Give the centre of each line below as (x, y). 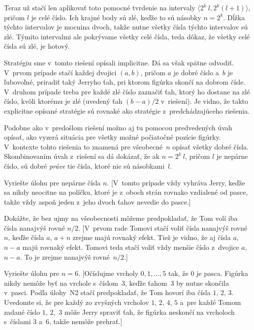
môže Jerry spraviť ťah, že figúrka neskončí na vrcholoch (149, 312)
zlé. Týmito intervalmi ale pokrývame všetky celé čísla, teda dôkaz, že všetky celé (127, 36)
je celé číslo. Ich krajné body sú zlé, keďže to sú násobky (116, 17)
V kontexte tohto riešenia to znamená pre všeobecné (83, 146)
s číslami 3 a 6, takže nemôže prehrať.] (63, 321)
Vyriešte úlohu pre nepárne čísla (52, 182)
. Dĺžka (234, 17)
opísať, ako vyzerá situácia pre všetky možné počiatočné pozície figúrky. (112, 137)
